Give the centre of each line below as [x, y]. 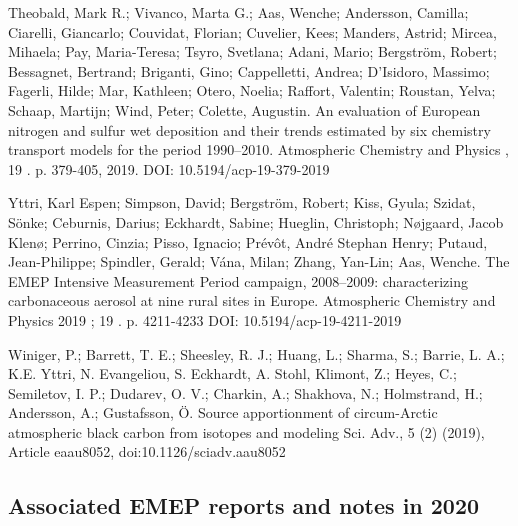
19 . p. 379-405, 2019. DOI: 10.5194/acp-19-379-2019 [169, 168]
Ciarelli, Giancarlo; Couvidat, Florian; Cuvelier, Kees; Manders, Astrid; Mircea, [252, 31]
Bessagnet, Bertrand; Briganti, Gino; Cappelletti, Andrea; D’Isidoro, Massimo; [249, 70]
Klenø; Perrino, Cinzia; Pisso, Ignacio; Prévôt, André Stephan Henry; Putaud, [248, 241]
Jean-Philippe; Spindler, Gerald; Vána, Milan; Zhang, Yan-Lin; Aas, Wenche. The [259, 261]
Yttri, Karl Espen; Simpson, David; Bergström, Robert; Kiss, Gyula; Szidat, [242, 202]
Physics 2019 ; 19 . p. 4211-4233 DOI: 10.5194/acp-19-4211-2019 [205, 319]
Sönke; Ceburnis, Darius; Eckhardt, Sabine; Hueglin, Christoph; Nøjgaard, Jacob [256, 221]
